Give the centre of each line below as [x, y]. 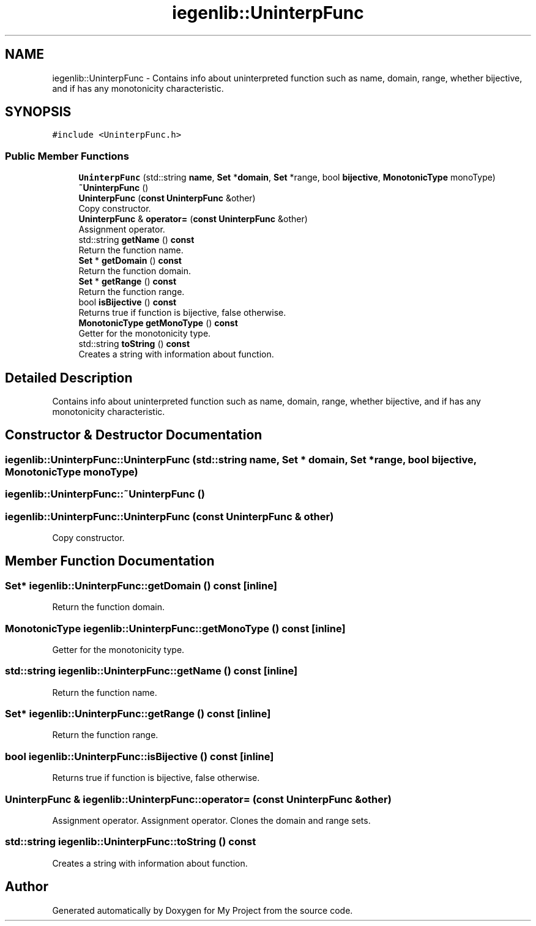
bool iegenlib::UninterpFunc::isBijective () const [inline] [140, 756]
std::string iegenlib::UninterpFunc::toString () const [131, 842]
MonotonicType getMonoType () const [158, 323]
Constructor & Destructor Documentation [134, 435]
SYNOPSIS [38, 112]
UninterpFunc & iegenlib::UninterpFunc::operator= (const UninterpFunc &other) [198, 799]
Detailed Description [69, 378]
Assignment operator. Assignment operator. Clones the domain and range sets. [211, 820]
